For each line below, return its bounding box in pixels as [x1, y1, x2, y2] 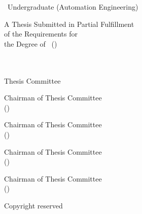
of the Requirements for [4, 28, 78, 39]
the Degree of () [4, 38, 57, 49]
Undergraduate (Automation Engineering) [7, 2, 138, 12]
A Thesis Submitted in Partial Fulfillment [4, 18, 134, 29]
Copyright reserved [4, 200, 63, 210]
